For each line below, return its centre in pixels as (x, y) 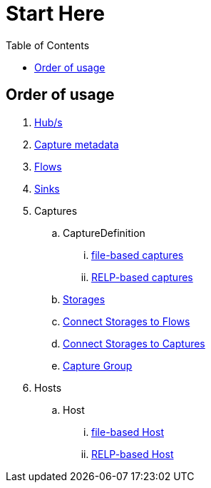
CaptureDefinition (104, 233)
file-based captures (138, 255)
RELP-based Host (133, 454)
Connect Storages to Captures (134, 343)
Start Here (55, 14)
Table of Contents (48, 45)
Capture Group (98, 365)
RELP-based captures (142, 277)
